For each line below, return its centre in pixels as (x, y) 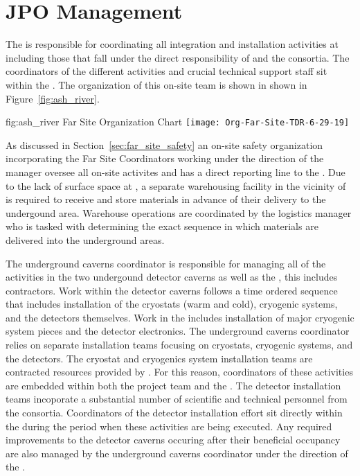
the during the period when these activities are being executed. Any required (169, 426)
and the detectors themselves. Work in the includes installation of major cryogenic (180, 317)
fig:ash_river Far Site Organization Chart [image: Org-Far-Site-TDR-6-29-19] (178, 122)
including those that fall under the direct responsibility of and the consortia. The (178, 57)
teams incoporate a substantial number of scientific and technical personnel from (177, 399)
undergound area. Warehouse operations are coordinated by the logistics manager (179, 212)
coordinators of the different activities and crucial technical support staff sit (166, 71)
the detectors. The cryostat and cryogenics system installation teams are (159, 358)
